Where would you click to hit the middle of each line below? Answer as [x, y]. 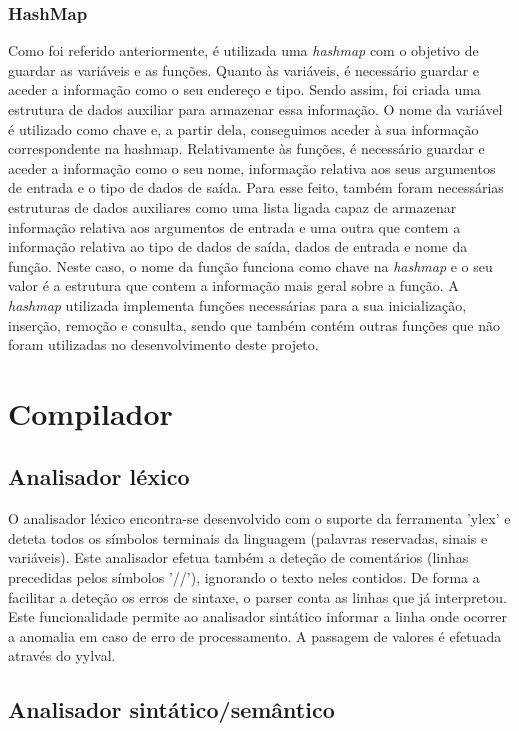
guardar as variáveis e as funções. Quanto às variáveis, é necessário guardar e [244, 69]
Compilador [90, 412]
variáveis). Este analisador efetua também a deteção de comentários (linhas [238, 557]
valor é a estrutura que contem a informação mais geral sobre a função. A [233, 285]
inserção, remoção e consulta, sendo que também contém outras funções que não [254, 324]
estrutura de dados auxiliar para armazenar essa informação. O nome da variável [255, 109]
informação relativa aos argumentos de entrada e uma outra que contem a [234, 226]
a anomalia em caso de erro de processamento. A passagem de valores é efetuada [255, 635]
